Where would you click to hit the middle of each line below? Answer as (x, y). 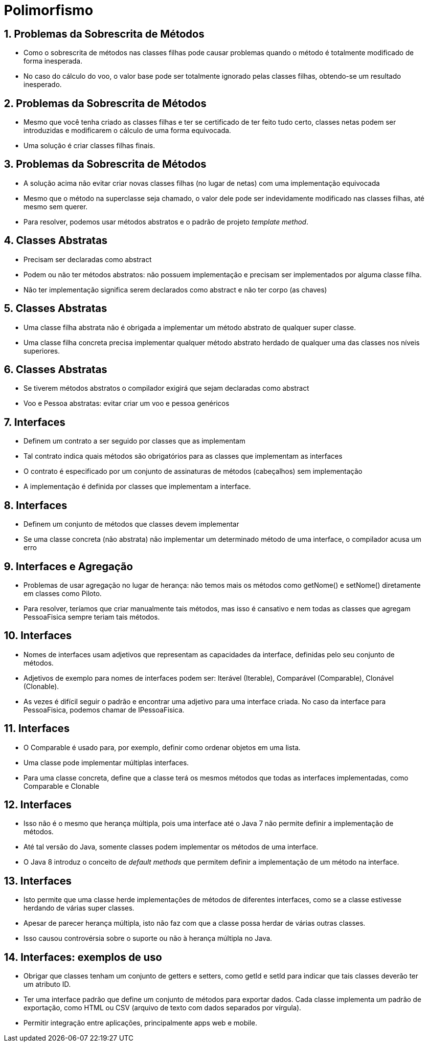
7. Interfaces (35, 422)
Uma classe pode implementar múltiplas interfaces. (106, 762)
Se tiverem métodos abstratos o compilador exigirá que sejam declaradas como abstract (166, 388)
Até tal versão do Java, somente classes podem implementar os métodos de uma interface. (171, 847)
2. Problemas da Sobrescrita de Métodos (105, 103)
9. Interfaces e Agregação (68, 566)
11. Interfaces (37, 729)
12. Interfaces (38, 805)
